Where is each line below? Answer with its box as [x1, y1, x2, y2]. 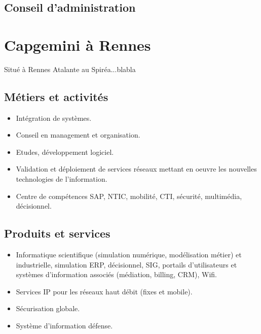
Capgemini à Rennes [4, 34, 151, 55]
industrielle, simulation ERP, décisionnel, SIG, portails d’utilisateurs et [16, 259, 237, 270]
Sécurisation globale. [16, 303, 80, 314]
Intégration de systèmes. [16, 112, 92, 123]
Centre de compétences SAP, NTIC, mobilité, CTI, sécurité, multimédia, [16, 190, 242, 201]
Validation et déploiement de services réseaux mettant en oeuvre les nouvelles [16, 163, 257, 174]
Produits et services [4, 225, 110, 241]
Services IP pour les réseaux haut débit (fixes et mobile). [16, 286, 193, 296]
